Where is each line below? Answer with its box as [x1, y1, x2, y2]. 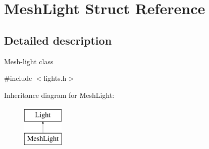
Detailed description [4, 32, 112, 48]
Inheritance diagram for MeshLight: [4, 89, 115, 100]
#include [4, 73, 32, 83]
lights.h [43, 73, 67, 83]
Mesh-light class [4, 56, 54, 66]
